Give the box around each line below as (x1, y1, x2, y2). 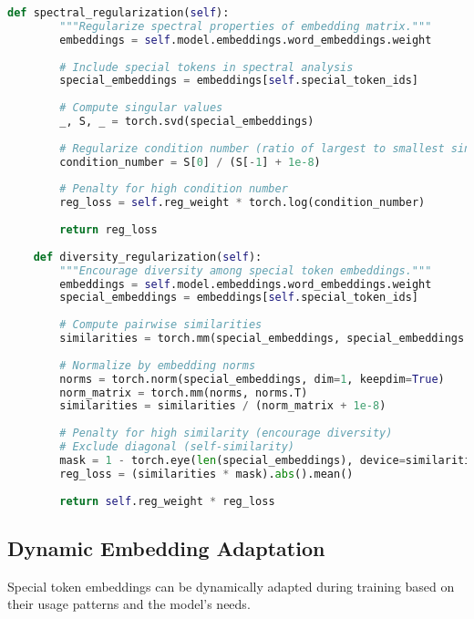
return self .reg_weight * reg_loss (59, 494, 275, 508)
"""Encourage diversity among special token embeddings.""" (59, 263, 432, 277)
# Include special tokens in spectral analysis (59, 60, 354, 74)
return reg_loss (59, 223, 158, 236)
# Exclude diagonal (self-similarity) (59, 440, 294, 453)
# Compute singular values (59, 101, 223, 115)
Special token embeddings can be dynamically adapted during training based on (7, 576, 455, 595)
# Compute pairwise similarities (59, 318, 263, 332)
